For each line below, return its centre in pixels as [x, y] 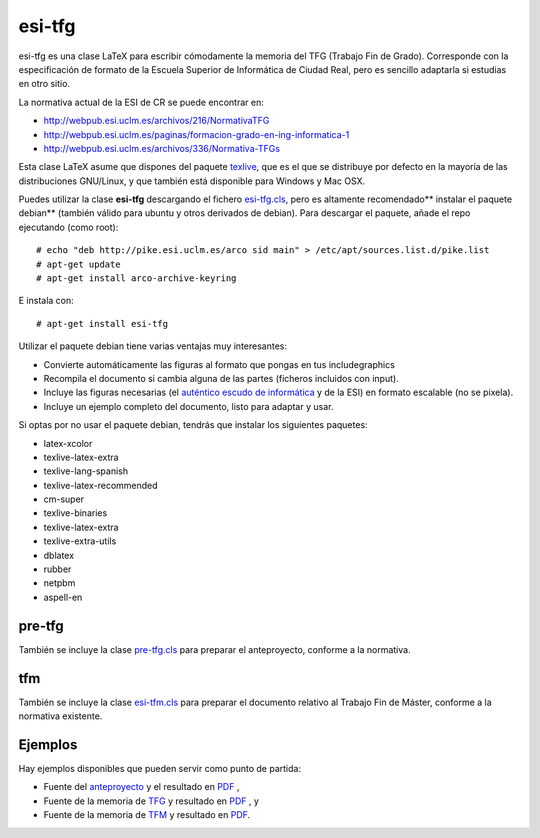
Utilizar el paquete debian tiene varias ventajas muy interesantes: [152, 346]
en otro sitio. [44, 84]
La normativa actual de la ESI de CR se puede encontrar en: [141, 102]
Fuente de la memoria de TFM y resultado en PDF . [147, 815]
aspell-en [63, 597]
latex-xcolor [68, 443]
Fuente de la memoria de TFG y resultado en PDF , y [151, 801]
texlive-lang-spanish [86, 471]
